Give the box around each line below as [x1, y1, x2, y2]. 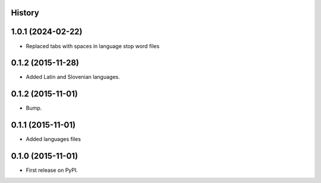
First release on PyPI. [26, 166, 78, 174]
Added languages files [26, 136, 81, 143]
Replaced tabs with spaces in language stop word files [26, 42, 160, 50]
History [11, 8, 40, 18]
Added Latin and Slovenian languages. [26, 73, 120, 81]
